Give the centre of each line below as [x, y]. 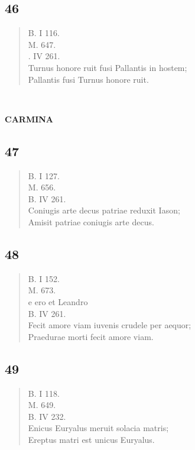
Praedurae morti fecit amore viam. [91, 336]
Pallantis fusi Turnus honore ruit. [88, 79]
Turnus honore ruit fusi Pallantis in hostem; [108, 67]
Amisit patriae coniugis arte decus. [91, 221]
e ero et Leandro [58, 301]
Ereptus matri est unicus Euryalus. [91, 439]
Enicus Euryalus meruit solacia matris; [98, 428]
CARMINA [29, 119]
